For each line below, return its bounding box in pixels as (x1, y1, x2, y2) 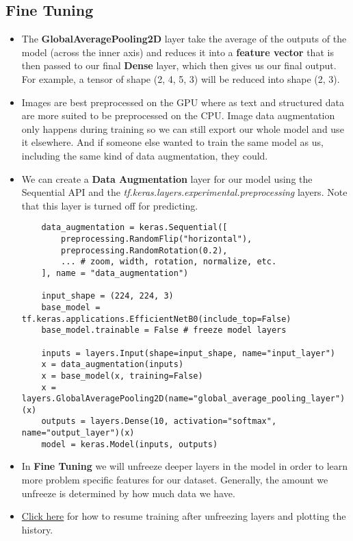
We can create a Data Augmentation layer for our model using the (21, 171, 313, 186)
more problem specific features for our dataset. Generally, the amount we (21, 473, 328, 487)
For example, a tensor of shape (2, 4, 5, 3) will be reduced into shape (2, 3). (21, 71, 340, 86)
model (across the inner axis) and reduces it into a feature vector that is (21, 45, 334, 59)
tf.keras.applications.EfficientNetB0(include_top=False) (21, 314, 291, 324)
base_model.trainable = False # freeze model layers (41, 325, 287, 336)
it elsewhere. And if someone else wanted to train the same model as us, (21, 135, 324, 149)
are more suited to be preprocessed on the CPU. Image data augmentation (21, 108, 335, 123)
